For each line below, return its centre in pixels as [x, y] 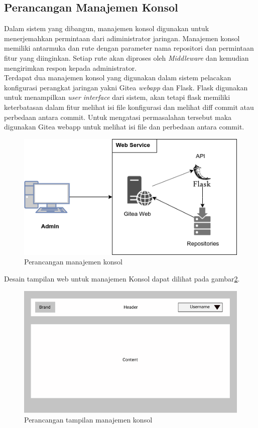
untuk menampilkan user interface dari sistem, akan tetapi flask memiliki [117, 97]
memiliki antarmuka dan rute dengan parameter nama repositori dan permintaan [129, 48]
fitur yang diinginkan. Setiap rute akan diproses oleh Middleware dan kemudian [126, 57]
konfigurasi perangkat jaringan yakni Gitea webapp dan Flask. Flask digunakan [126, 87]
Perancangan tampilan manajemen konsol [88, 420]
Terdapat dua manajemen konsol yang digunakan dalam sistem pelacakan [118, 78]
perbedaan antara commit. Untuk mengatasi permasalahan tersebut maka [118, 117]
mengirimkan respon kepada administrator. [71, 67]
